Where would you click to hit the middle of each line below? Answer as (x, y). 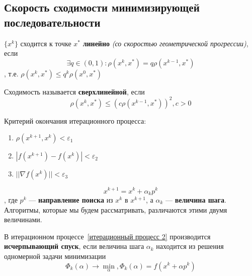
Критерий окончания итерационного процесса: (75, 120)
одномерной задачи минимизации (55, 256)
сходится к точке (46, 43)
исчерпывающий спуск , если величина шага (74, 246)
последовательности (52, 22)
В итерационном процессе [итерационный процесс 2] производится (107, 236)
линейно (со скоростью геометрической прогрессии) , (165, 43)
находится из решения (190, 246)
